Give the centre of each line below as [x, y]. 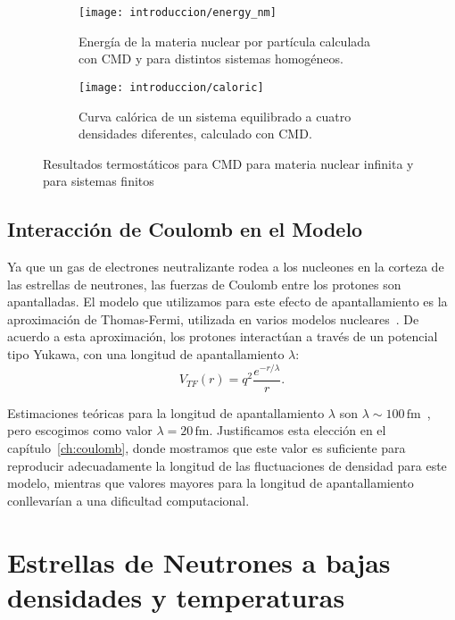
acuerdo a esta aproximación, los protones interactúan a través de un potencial [223, 336]
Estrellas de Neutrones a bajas [199, 561]
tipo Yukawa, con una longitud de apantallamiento [146, 354]
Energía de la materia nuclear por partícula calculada [225, 41]
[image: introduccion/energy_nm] [178, 13]
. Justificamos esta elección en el [298, 430]
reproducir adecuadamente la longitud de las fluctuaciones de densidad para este [227, 465]
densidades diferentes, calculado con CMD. [195, 134]
